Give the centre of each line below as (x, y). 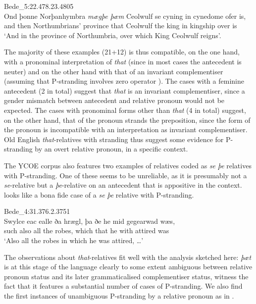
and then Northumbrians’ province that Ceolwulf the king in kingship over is (121, 25)
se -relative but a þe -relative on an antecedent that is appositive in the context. (123, 185)
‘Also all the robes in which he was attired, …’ (74, 240)
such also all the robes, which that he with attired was (87, 230)
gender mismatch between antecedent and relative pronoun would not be (114, 100)
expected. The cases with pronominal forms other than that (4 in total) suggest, (125, 110)
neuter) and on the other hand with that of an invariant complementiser (114, 71)
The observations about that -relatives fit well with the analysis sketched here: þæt (128, 257)
